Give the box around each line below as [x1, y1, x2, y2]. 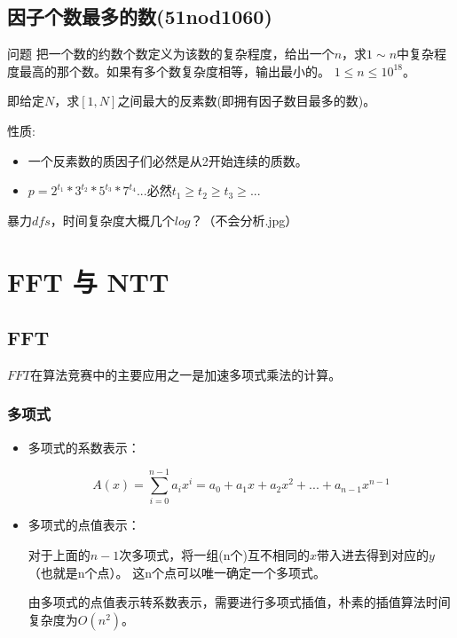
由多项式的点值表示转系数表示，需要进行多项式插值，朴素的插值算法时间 [28, 593, 451, 611]
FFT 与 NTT [7, 263, 169, 299]
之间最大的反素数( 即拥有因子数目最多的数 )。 [117, 91, 376, 110]
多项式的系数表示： [28, 437, 140, 456]
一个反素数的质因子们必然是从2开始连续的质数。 [28, 151, 308, 169]
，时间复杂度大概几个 [50, 210, 175, 229]
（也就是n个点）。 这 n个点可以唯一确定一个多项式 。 [28, 563, 327, 581]
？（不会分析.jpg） [190, 210, 298, 229]
